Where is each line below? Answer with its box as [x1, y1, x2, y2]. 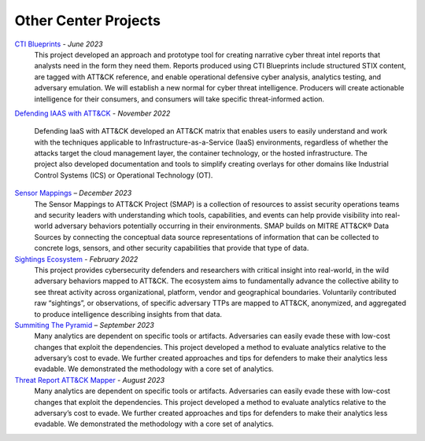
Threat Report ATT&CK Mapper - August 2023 [14, 375, 165, 384]
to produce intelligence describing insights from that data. [34, 309, 223, 318]
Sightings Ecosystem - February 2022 [14, 254, 139, 263]
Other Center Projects [14, 12, 161, 29]
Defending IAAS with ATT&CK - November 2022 [14, 108, 171, 118]
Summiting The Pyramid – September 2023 [14, 320, 155, 329]
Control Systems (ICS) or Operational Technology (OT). [34, 170, 213, 180]
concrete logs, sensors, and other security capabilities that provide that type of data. [34, 244, 309, 253]
